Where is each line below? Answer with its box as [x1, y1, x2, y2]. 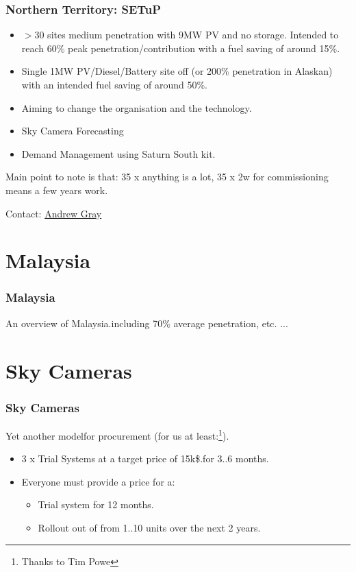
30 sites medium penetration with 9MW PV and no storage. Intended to [34, 27, 339, 42]
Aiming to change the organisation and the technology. [21, 100, 252, 115]
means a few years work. [5, 182, 108, 197]
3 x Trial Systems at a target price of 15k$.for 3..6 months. [21, 451, 269, 466]
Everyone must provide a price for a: [21, 474, 175, 488]
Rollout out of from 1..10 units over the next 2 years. [38, 520, 261, 534]
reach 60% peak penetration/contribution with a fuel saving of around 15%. [21, 40, 340, 55]
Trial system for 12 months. [38, 497, 154, 512]
